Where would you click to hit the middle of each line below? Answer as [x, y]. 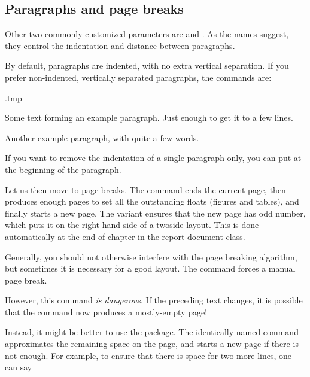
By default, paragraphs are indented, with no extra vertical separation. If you [147, 66]
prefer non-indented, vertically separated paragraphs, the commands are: [138, 77]
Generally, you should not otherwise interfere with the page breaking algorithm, [151, 256]
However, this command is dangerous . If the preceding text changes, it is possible [154, 300]
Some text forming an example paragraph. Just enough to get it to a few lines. [149, 118]
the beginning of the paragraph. [63, 169]
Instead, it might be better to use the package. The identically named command [152, 332]
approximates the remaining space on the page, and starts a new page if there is [152, 344]
